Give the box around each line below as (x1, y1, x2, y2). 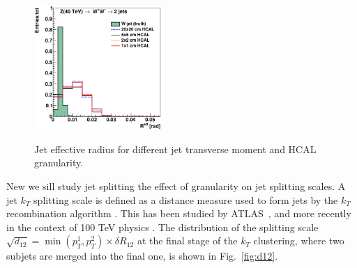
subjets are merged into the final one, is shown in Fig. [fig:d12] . (6, 249, 278, 263)
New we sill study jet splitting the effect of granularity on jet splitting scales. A (6, 178, 346, 193)
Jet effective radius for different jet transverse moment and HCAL (34, 141, 317, 156)
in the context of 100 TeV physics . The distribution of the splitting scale (6, 219, 319, 234)
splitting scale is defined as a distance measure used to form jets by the (33, 192, 338, 207)
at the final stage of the (137, 233, 238, 248)
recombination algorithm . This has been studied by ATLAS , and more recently (6, 206, 351, 221)
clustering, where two (253, 233, 344, 248)
